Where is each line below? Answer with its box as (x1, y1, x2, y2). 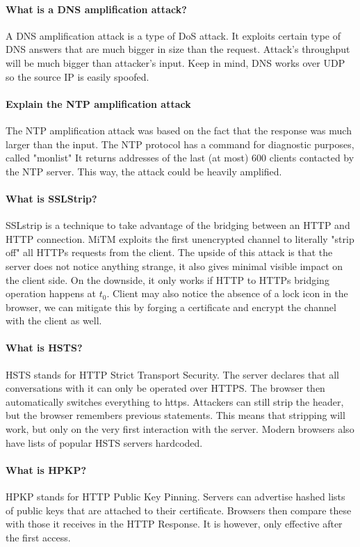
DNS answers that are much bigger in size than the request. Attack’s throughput (6, 42, 350, 56)
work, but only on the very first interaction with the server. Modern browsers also (6, 422, 354, 436)
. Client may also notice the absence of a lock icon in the (106, 286, 348, 301)
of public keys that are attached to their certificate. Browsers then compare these (6, 502, 352, 517)
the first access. (6, 530, 71, 544)
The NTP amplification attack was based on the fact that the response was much (6, 122, 352, 137)
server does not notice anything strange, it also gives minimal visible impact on (6, 258, 343, 273)
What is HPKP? (6, 462, 87, 477)
